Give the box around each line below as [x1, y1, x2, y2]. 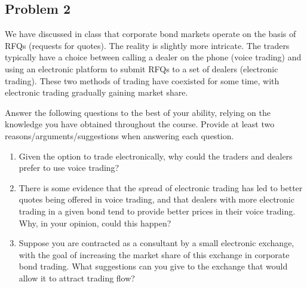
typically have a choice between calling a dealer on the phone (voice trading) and [5, 51, 302, 63]
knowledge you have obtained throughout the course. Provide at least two [5, 118, 275, 130]
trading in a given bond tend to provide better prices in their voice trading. [19, 204, 296, 217]
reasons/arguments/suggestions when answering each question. [5, 129, 234, 142]
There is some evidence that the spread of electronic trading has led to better [19, 181, 303, 194]
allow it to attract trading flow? [19, 271, 135, 284]
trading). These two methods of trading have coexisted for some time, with [5, 74, 280, 87]
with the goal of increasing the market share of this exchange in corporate [19, 248, 290, 261]
